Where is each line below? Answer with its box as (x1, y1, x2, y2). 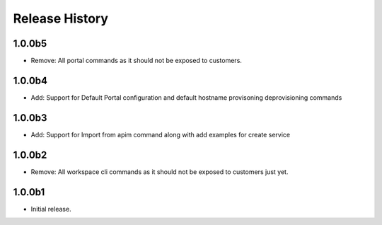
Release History (13, 11, 109, 26)
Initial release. (30, 204, 71, 213)
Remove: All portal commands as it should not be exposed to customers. (30, 57, 242, 65)
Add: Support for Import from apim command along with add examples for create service (30, 130, 291, 139)
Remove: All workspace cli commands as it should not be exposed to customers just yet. (30, 167, 289, 176)
